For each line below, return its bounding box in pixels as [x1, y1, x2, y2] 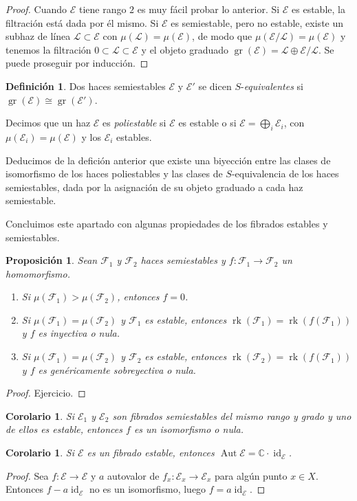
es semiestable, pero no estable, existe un [171, 15, 344, 30]
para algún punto [215, 468, 288, 482]
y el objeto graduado [141, 42, 229, 56]
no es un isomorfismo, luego [89, 482, 206, 496]
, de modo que [192, 29, 252, 43]
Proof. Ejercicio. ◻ [6, 386, 86, 400]
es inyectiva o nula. [38, 326, 120, 340]
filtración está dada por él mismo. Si [6, 15, 159, 30]
